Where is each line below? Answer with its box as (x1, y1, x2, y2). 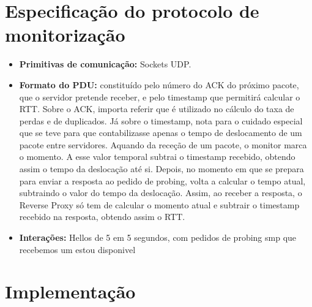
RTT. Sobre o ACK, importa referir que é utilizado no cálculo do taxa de (19, 102, 294, 115)
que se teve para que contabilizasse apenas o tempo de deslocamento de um (19, 126, 302, 139)
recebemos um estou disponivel (19, 243, 136, 256)
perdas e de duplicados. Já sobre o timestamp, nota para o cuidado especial (19, 114, 303, 127)
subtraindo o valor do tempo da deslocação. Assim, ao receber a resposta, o (19, 186, 302, 199)
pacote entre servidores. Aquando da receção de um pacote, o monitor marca (19, 138, 307, 151)
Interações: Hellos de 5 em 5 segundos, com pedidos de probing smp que (19, 231, 297, 244)
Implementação (5, 279, 136, 304)
